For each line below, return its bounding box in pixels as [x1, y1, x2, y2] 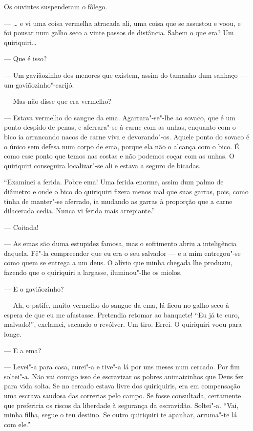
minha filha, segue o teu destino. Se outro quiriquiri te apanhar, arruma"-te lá [4, 409, 237, 420]
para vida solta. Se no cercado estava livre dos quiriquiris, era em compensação [4, 381, 240, 391]
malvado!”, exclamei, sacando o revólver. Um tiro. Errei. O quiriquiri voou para [4, 319, 242, 329]
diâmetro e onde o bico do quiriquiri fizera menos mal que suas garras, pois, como [4, 186, 249, 196]
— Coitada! [4, 222, 39, 232]
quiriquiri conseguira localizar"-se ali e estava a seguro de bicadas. [4, 160, 201, 170]
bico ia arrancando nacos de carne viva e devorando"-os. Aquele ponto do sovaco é [4, 131, 250, 141]
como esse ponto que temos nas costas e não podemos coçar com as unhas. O [4, 151, 234, 161]
